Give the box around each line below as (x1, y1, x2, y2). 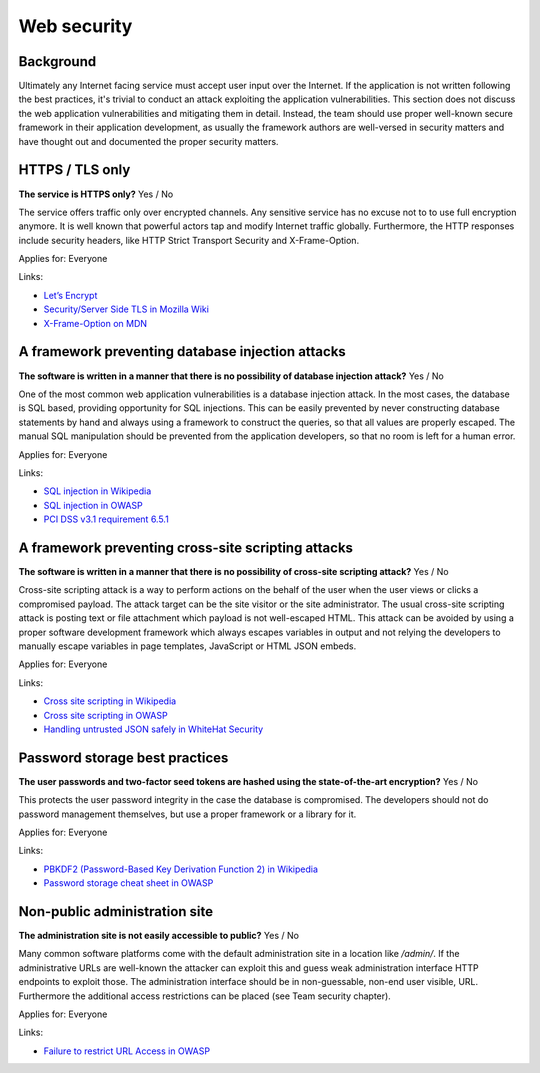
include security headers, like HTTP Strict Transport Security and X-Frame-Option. (18, 234, 360, 246)
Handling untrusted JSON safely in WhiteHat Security (43, 723, 264, 735)
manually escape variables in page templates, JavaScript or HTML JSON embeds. (18, 640, 357, 652)
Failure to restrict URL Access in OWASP (43, 1045, 210, 1057)
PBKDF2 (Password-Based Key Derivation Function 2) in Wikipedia (43, 863, 319, 875)
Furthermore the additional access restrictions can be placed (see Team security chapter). (18, 990, 392, 1002)
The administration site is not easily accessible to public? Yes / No (18, 930, 300, 942)
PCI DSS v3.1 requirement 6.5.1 (43, 513, 169, 525)
